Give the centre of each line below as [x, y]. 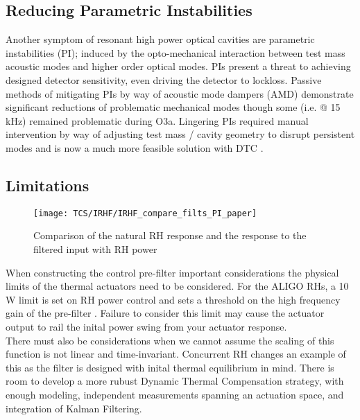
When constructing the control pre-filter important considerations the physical [172, 272]
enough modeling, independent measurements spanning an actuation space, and [175, 394]
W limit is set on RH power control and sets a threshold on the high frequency [173, 299]
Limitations [48, 185]
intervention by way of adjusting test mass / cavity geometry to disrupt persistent [180, 134]
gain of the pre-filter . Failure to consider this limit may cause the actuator [165, 313]
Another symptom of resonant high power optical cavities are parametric [160, 39]
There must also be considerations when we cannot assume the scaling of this [170, 340]
